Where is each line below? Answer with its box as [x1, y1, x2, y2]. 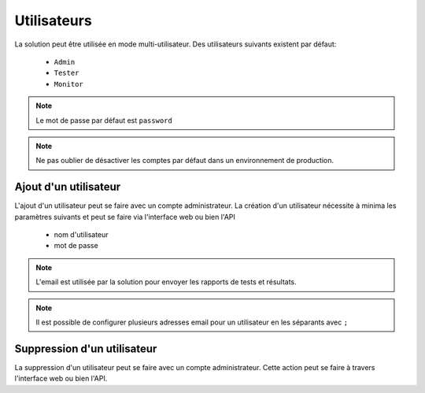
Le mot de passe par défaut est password [35, 115, 172, 125]
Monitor [54, 80, 84, 88]
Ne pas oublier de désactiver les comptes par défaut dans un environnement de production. [35, 156, 334, 165]
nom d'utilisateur [54, 229, 109, 239]
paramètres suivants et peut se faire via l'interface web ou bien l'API [14, 212, 236, 221]
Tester [54, 69, 79, 78]
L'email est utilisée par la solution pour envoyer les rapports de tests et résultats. [35, 277, 297, 287]
